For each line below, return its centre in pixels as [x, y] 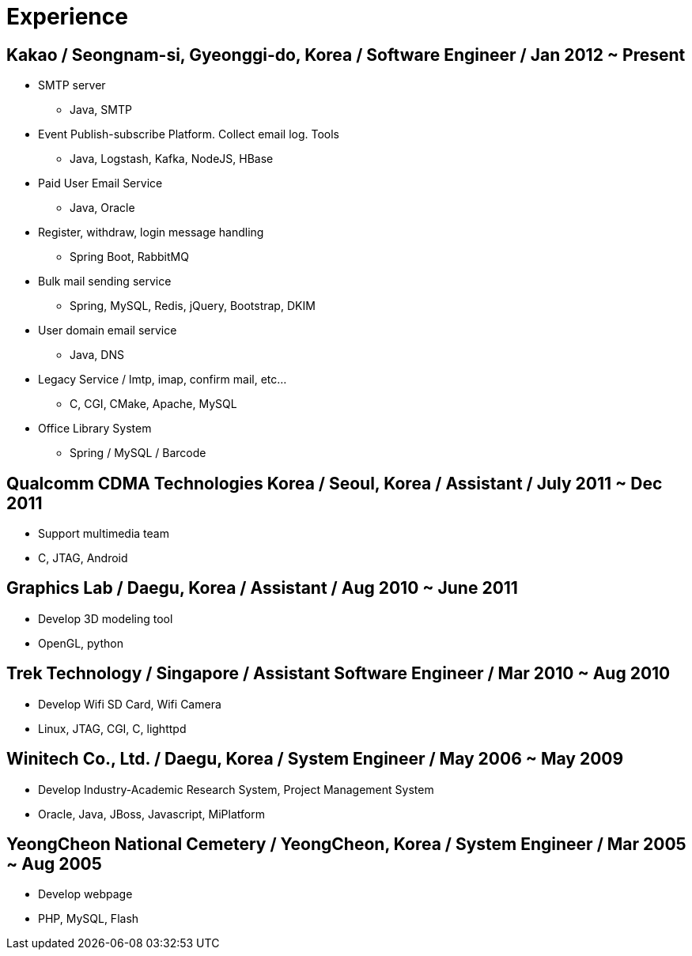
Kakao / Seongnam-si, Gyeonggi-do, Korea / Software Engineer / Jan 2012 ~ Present [346, 55]
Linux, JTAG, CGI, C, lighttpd [112, 728]
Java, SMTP [101, 110]
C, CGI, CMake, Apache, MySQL [153, 404]
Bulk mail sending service [105, 282]
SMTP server [72, 85]
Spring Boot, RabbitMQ [129, 257]
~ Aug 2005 [54, 863]
